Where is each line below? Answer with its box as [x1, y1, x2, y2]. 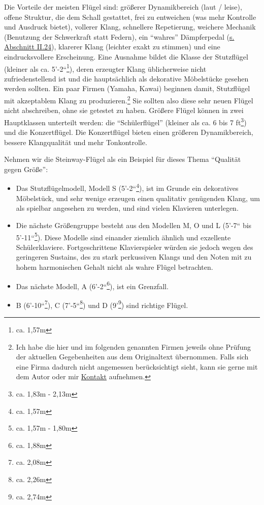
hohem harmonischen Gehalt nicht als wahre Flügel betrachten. [16, 261, 213, 272]
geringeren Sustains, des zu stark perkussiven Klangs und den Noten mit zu [16, 251, 252, 262]
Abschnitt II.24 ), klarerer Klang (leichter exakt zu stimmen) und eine [4, 41, 220, 52]
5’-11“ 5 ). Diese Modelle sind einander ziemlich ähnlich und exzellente [16, 230, 231, 242]
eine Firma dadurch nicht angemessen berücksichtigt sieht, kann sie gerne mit [16, 361, 258, 372]
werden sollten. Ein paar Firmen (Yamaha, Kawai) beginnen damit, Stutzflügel [4, 83, 250, 94]
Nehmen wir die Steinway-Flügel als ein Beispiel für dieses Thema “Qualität [4, 154, 241, 164]
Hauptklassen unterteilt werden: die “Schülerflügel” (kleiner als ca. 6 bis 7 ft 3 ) [4, 115, 247, 127]
